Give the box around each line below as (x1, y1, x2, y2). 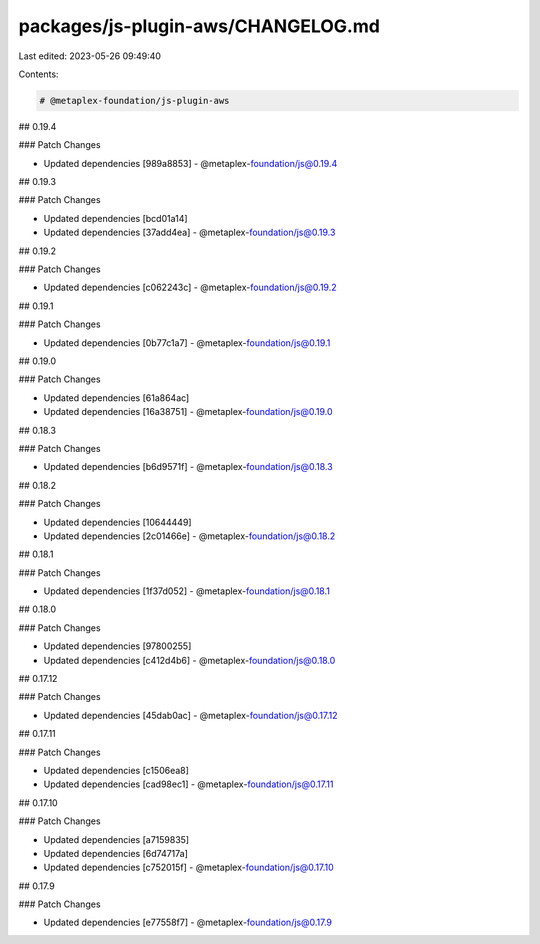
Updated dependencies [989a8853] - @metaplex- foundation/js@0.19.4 (43, 157, 338, 169)
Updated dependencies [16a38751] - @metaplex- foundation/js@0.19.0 (43, 406, 334, 418)
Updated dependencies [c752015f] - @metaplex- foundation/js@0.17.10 (43, 861, 334, 874)
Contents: (18, 68, 59, 80)
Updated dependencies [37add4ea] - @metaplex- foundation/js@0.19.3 (43, 226, 336, 239)
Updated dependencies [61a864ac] (43, 391, 190, 404)
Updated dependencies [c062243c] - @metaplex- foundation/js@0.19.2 (43, 281, 337, 294)
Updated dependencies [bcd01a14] (43, 212, 189, 224)
